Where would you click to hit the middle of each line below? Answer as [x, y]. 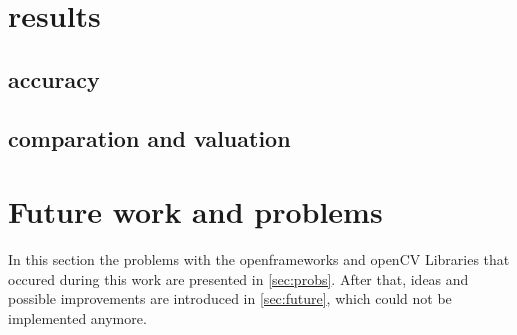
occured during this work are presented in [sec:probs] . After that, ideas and [238, 278]
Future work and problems [195, 211]
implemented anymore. [77, 317]
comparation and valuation [149, 137]
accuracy [54, 78]
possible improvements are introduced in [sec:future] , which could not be [230, 298]
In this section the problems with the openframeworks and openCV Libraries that [259, 259]
